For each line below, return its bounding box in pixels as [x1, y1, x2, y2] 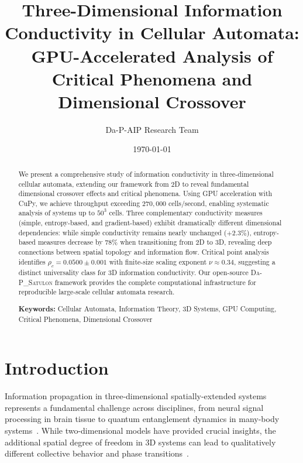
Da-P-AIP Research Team [105, 123, 199, 135]
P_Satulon [18, 277, 53, 287]
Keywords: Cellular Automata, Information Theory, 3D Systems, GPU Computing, [18, 304, 277, 314]
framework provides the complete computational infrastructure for [54, 277, 256, 287]
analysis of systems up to [18, 208, 95, 218]
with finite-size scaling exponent [109, 256, 207, 266]
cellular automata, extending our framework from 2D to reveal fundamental [18, 179, 249, 188]
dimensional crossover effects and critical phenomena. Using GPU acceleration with [18, 188, 273, 198]
